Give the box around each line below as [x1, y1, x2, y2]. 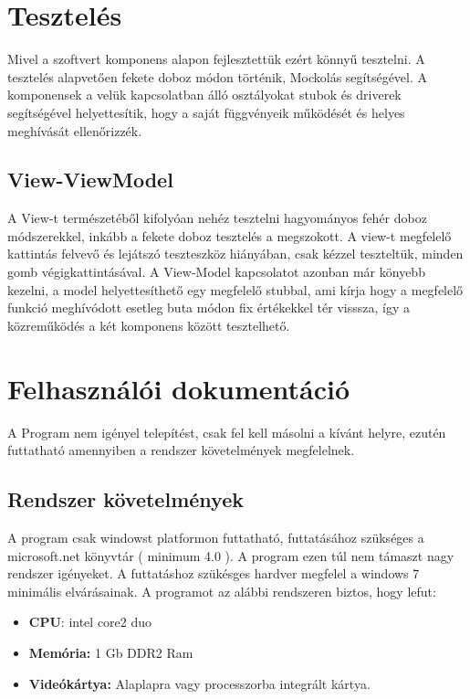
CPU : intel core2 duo [28, 612, 152, 631]
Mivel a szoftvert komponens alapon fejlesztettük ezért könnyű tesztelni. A [7, 49, 425, 69]
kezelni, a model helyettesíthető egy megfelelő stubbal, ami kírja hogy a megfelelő [7, 280, 464, 299]
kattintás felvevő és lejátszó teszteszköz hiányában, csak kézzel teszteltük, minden [7, 244, 464, 263]
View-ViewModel [7, 165, 173, 194]
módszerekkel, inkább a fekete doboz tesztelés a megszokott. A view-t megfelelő [7, 226, 452, 245]
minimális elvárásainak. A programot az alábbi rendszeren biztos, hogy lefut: [7, 581, 436, 600]
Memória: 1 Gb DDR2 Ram [28, 642, 193, 662]
